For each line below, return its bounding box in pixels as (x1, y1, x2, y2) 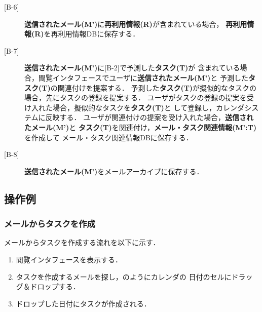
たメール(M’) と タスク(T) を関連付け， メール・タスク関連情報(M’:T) (24, 122, 256, 132)
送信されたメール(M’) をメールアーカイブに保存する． (24, 166, 204, 176)
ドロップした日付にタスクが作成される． (16, 298, 151, 308)
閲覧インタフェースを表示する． (16, 254, 123, 264)
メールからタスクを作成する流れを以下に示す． (4, 237, 160, 248)
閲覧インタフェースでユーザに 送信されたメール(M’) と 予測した (38, 72, 248, 83)
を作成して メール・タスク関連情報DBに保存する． (24, 132, 193, 142)
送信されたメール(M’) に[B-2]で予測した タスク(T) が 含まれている (24, 62, 240, 73)
